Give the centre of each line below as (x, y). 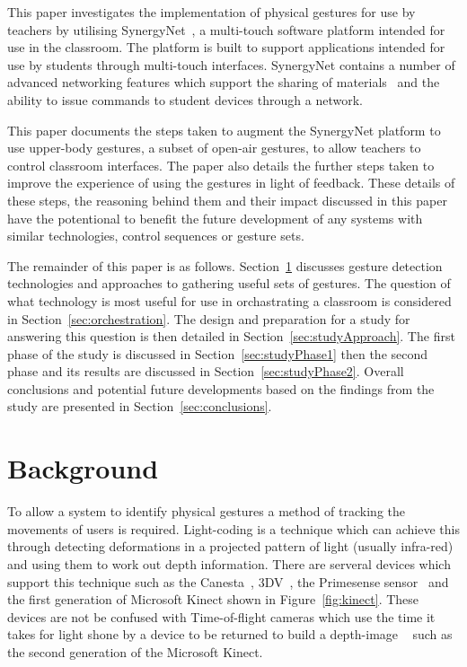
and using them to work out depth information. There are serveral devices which (229, 563)
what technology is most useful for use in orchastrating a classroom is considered (229, 300)
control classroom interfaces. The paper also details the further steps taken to (221, 165)
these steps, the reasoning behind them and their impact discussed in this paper (227, 200)
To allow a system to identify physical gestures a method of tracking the (206, 511)
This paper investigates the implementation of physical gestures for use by (211, 12)
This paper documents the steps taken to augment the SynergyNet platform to (224, 130)
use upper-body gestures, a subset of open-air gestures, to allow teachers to (214, 148)
